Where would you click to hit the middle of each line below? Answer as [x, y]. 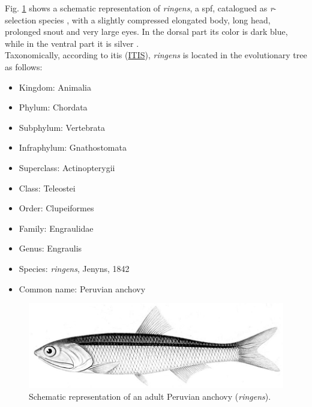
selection [21, 20]
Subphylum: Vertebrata [62, 127]
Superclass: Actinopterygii [67, 167]
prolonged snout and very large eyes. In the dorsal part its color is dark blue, [146, 32]
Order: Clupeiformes [56, 208]
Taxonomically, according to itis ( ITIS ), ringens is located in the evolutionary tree [156, 55]
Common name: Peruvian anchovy [82, 288]
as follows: [24, 66]
